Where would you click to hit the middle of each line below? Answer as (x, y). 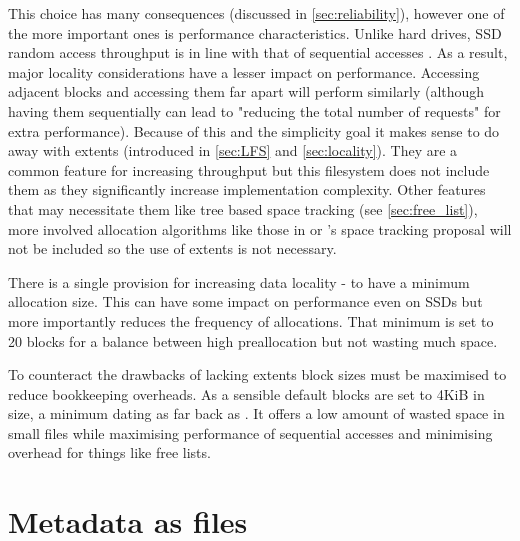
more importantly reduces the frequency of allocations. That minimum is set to (251, 320)
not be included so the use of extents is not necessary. (172, 248)
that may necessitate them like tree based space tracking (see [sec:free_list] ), (243, 208)
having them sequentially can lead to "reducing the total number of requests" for (254, 110)
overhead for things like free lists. (109, 452)
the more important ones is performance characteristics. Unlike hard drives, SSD (255, 32)
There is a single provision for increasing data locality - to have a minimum (239, 281)
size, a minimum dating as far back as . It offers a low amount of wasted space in (256, 413)
